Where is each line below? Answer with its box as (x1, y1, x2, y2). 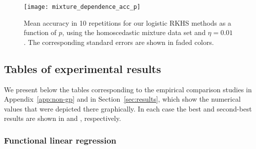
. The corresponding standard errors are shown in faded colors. (24, 37, 214, 47)
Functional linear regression (4, 134, 117, 146)
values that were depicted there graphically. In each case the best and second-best (4, 103, 252, 113)
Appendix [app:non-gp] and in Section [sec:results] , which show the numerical (4, 94, 241, 104)
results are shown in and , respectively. (4, 113, 121, 123)
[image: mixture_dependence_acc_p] (24, 3, 141, 10)
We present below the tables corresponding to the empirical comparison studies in (4, 84, 252, 94)
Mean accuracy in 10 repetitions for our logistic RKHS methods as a (24, 17, 231, 28)
